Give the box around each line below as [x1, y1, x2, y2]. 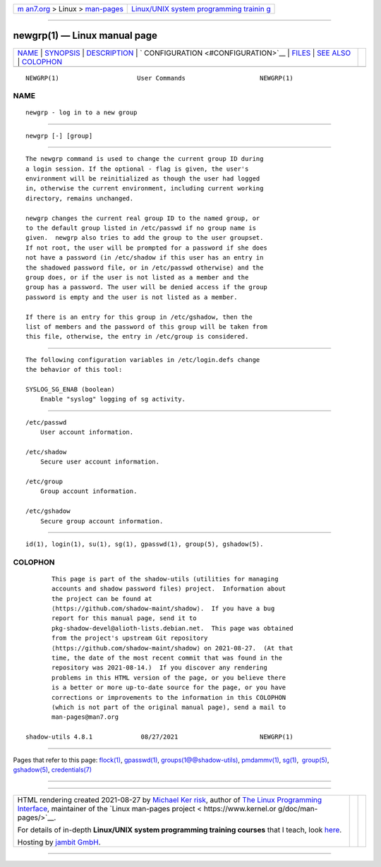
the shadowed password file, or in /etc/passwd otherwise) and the [25, 263, 264, 272]
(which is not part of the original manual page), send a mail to [52, 703, 286, 711]
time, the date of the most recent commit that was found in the [52, 654, 282, 662]
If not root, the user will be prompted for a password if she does [25, 243, 267, 252]
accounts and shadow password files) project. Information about [52, 585, 286, 593]
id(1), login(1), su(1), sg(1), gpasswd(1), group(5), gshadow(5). [25, 540, 264, 548]
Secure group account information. [40, 517, 164, 525]
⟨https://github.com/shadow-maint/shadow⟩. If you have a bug [52, 605, 275, 613]
